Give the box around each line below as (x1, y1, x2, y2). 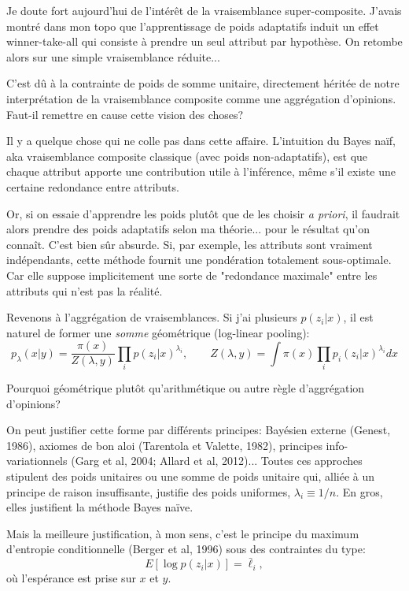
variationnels (6, 452, 68, 469)
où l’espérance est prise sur (6, 570, 136, 586)
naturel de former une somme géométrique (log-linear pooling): (6, 324, 310, 340)
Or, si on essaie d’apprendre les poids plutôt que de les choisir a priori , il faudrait (6, 205, 400, 221)
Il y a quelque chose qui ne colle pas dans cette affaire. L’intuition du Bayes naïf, (6, 132, 396, 149)
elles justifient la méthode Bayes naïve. (6, 499, 193, 515)
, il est (343, 309, 374, 325)
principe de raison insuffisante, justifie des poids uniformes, (6, 483, 291, 500)
